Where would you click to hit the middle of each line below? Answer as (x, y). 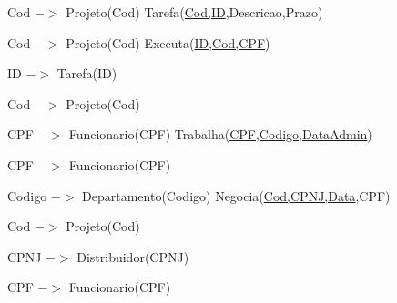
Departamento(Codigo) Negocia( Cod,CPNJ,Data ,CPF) (236, 195)
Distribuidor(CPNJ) (133, 256)
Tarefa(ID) (87, 73)
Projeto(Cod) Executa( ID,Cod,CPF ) (168, 42)
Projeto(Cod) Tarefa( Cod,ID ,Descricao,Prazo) (194, 12)
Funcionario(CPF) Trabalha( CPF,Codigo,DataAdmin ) (220, 134)
